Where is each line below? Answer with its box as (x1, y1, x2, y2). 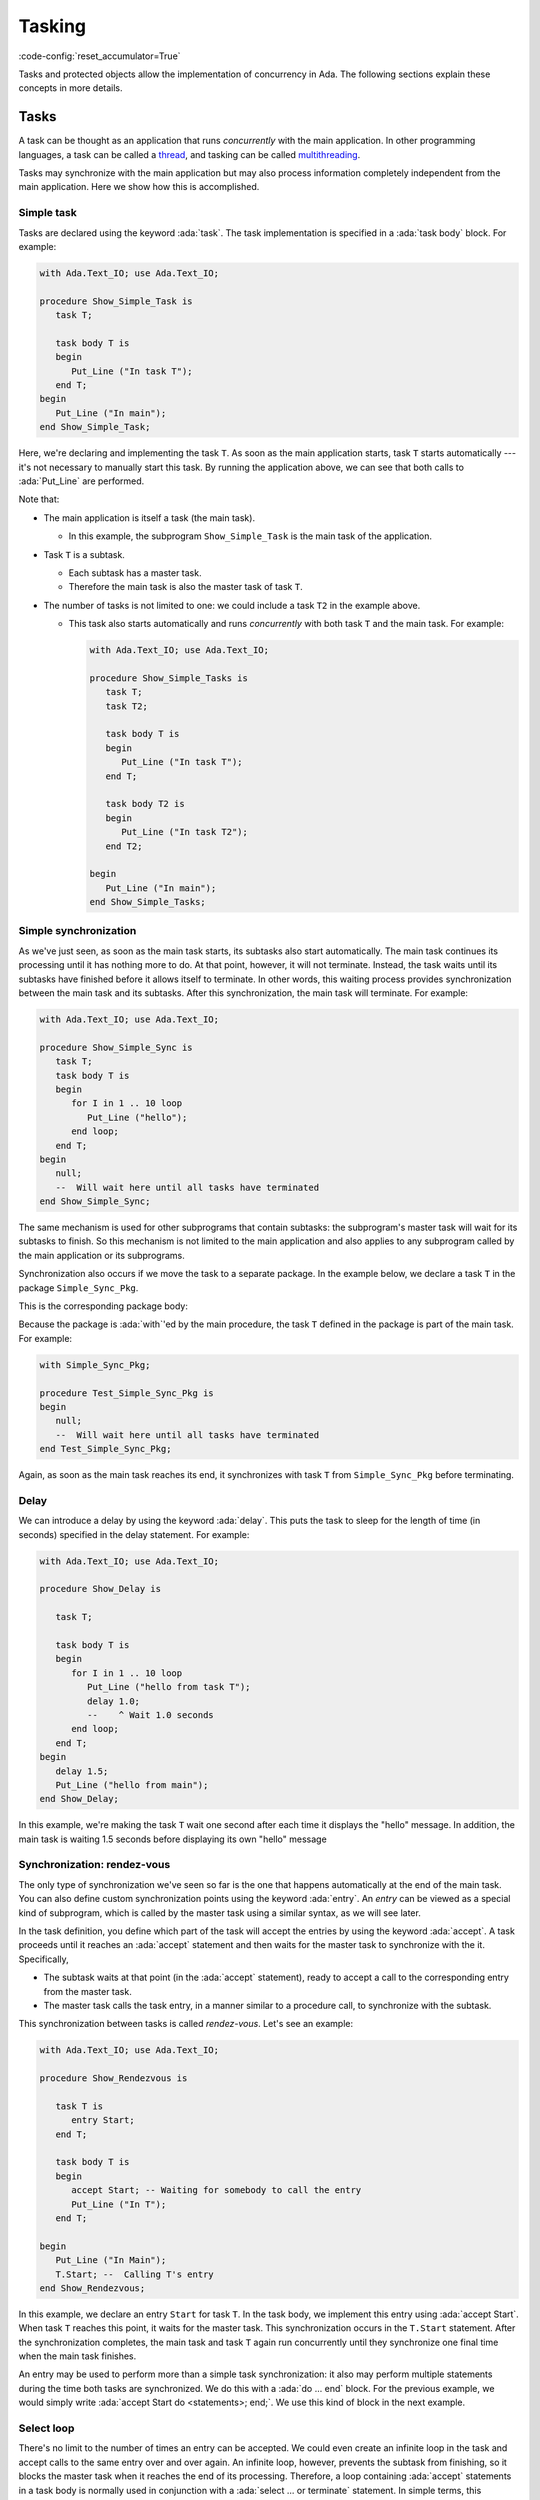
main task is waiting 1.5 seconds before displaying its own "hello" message (18, 1833, 327, 1845)
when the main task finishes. (18, 2350, 137, 2362)
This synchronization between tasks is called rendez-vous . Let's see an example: (18, 2018, 354, 2030)
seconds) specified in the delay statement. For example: (18, 1528, 250, 1540)
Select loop (18, 2421, 75, 2435)
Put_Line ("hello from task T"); (86, 1681, 251, 1693)
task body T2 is (105, 798, 185, 810)
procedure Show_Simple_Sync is (39, 1041, 194, 1053)
